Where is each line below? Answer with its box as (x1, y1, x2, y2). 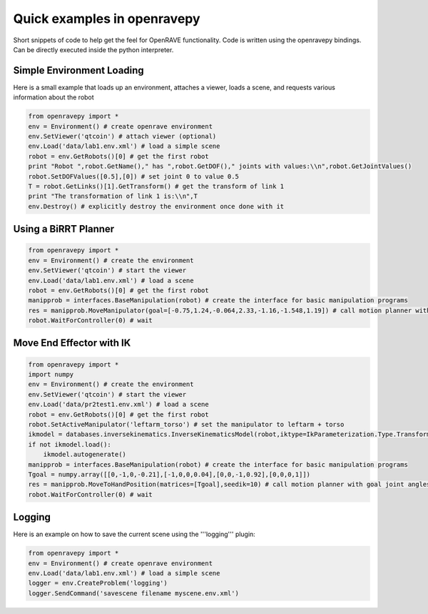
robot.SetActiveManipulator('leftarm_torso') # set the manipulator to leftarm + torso (28, 420, 345, 428)
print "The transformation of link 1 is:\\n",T (28, 192, 198, 200)
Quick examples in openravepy (13, 11, 200, 26)
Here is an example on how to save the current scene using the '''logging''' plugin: (13, 530, 256, 539)
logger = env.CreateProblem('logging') (28, 579, 168, 588)
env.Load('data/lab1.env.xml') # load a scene (28, 276, 194, 284)
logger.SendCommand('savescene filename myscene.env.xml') (28, 589, 239, 597)
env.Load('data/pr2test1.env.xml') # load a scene (28, 400, 210, 409)
